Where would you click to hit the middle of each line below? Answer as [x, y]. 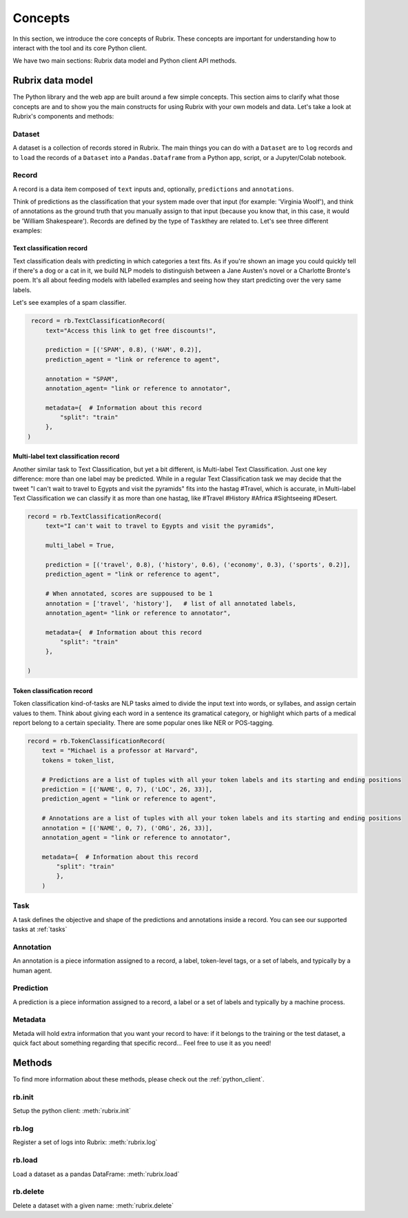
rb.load [25, 1160]
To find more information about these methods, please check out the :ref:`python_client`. [139, 1079]
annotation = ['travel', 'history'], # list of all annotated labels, [171, 603]
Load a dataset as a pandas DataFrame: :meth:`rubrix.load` [96, 1174]
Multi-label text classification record [66, 457]
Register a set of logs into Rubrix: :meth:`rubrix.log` [85, 1142]
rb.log [23, 1129]
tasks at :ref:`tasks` [40, 929]
